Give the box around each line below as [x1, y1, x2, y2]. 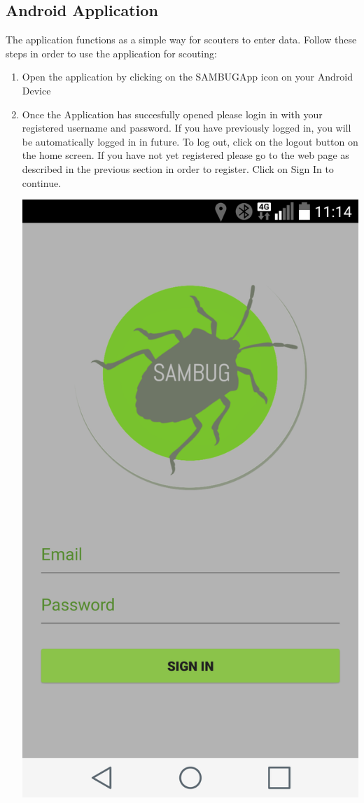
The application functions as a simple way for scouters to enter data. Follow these [6, 32, 357, 47]
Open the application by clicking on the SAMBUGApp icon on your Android [22, 69, 353, 84]
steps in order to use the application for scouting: [6, 46, 217, 60]
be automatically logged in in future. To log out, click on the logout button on [22, 134, 358, 148]
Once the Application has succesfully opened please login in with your [22, 106, 323, 121]
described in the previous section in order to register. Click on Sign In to [22, 161, 334, 176]
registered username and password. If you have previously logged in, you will [22, 120, 351, 135]
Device [22, 83, 51, 97]
